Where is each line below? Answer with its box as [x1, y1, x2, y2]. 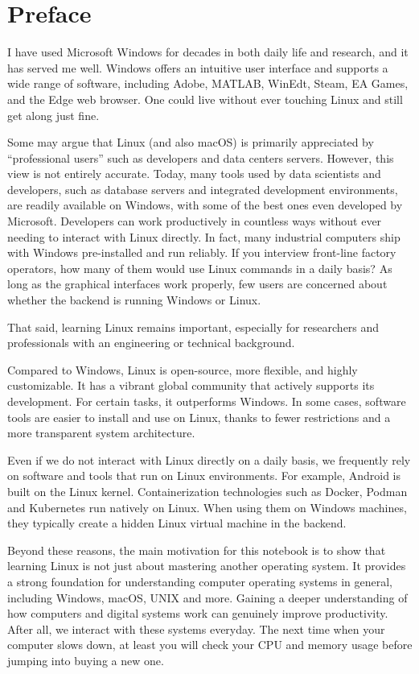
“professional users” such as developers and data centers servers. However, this [7, 149, 394, 166]
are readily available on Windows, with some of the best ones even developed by [7, 196, 403, 213]
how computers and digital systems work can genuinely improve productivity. [7, 605, 388, 622]
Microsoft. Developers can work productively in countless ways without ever [7, 213, 382, 229]
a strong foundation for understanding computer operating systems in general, [7, 573, 393, 589]
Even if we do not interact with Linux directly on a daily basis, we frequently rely [7, 451, 411, 468]
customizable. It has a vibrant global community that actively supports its [7, 377, 375, 394]
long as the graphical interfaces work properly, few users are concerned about [7, 275, 388, 292]
